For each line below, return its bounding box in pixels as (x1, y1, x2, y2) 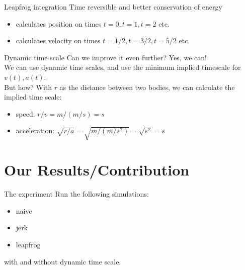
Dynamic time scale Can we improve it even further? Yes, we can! (4, 52, 207, 62)
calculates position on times (16, 18, 102, 29)
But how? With (4, 81, 52, 92)
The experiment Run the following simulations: (4, 189, 149, 199)
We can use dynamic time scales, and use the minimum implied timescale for (4, 62, 241, 72)
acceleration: (16, 125, 55, 136)
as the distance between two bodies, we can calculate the (59, 81, 235, 92)
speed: (16, 108, 35, 119)
